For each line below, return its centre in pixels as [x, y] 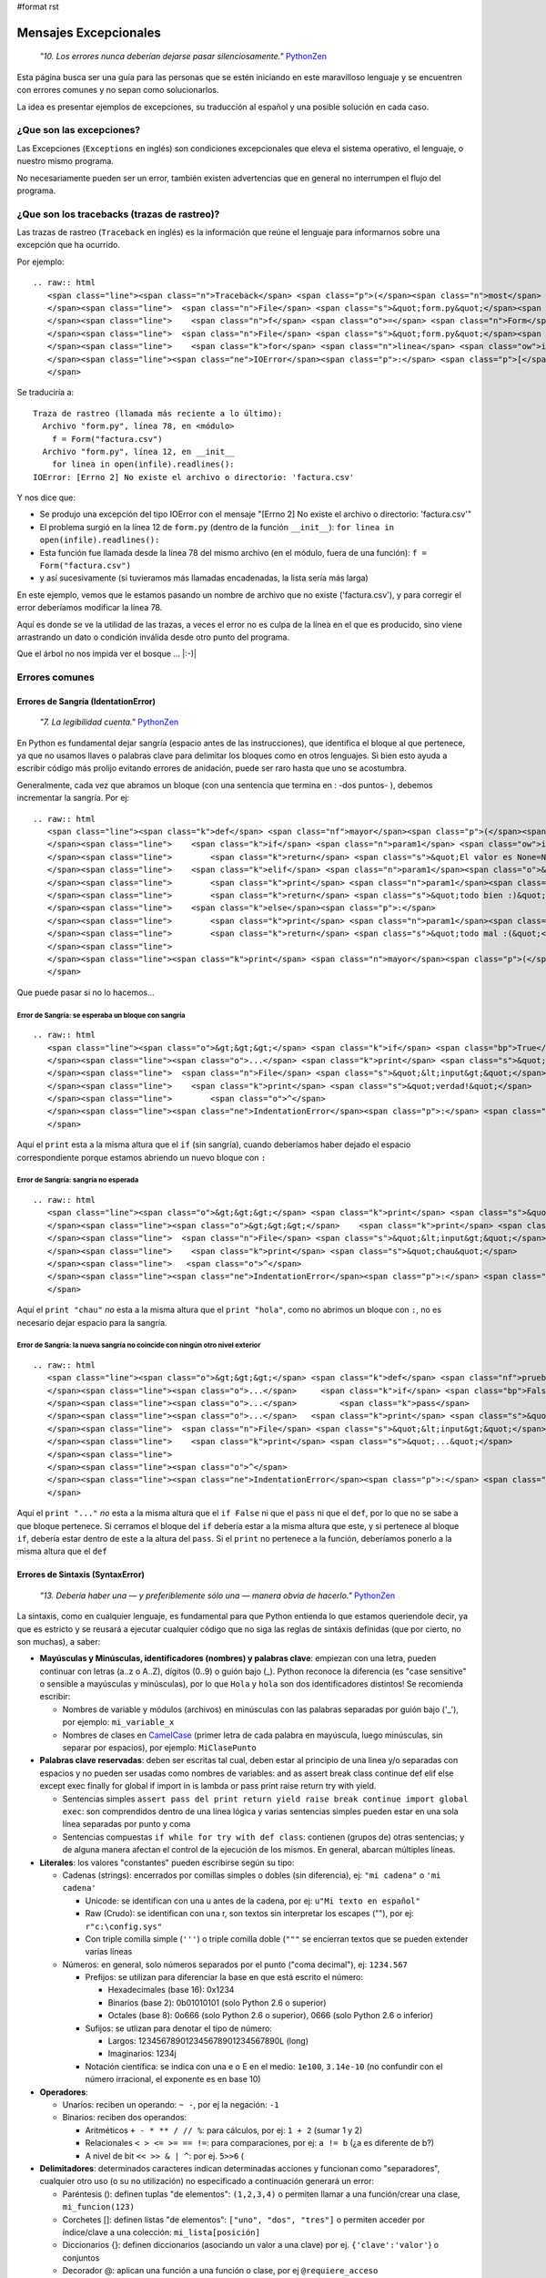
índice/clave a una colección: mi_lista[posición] [162, 2232]
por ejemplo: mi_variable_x [118, 1722]
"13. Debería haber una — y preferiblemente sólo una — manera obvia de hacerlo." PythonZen [217, 1596]
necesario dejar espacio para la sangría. [92, 1322]
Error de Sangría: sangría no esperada [78, 1180]
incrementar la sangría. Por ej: [73, 798]
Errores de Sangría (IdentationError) [86, 701]
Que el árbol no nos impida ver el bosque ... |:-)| [107, 654]
